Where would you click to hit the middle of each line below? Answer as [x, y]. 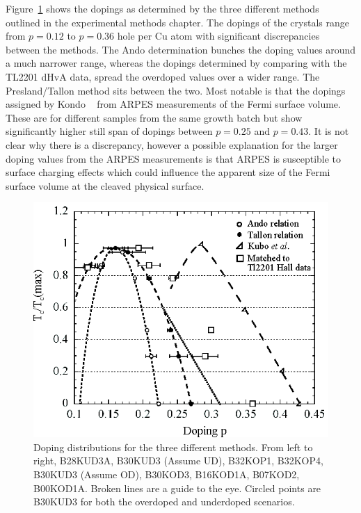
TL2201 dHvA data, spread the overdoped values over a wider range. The [163, 76]
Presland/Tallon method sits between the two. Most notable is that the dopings [176, 90]
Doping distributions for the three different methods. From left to [173, 447]
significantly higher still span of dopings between [109, 131]
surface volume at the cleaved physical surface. [105, 185]
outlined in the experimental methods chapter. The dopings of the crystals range [177, 22]
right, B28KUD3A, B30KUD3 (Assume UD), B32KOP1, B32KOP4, [178, 461]
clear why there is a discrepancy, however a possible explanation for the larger [172, 144]
